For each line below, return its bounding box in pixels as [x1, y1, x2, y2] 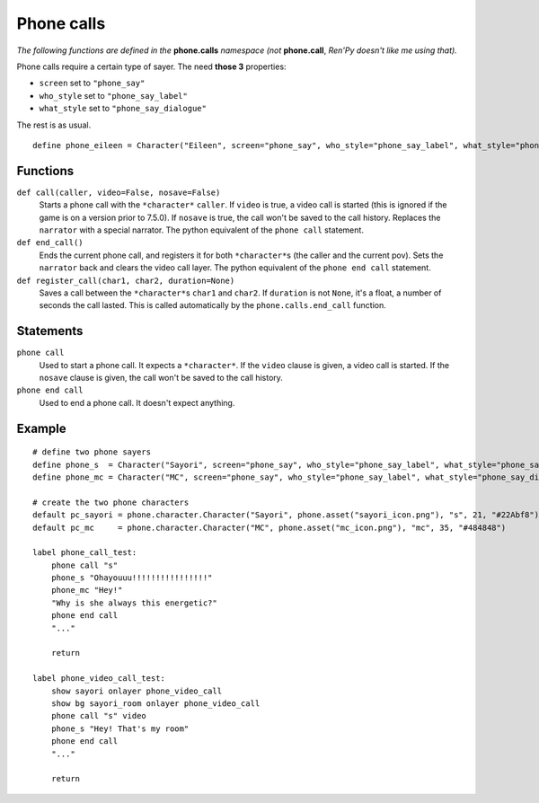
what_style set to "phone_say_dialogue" [39, 103, 207, 114]
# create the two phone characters [32, 497, 190, 507]
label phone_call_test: [32, 548, 137, 558]
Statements [16, 323, 84, 339]
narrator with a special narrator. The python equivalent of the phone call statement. [39, 225, 364, 235]
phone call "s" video [50, 710, 147, 721]
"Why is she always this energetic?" [50, 597, 217, 608]
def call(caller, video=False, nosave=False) [16, 187, 221, 198]
